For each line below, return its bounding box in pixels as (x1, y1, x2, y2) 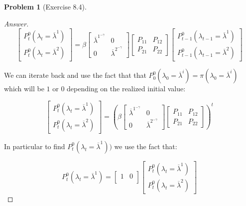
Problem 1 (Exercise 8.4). (4, 1, 87, 11)
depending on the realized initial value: (67, 83, 186, 94)
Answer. (4, 18, 29, 28)
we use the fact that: (114, 141, 177, 151)
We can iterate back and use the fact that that (4, 70, 146, 80)
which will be (4, 83, 44, 94)
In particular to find (4, 141, 65, 151)
